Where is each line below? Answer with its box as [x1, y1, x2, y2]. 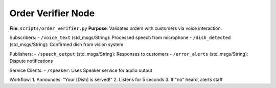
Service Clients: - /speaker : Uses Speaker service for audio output [9, 67, 153, 73]
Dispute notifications [9, 58, 53, 64]
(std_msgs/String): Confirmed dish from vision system [9, 41, 124, 48]
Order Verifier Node [9, 8, 95, 19]
